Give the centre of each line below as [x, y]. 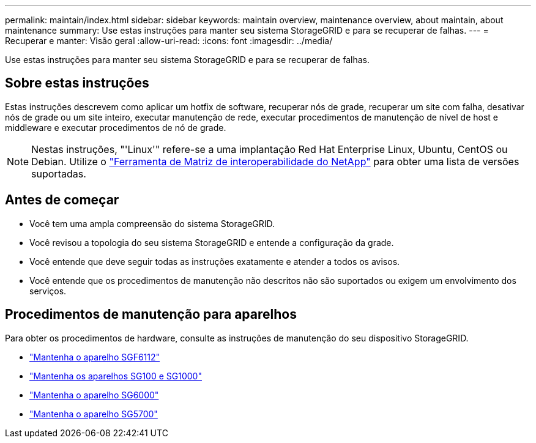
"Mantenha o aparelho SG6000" [94, 395]
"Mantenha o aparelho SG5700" [94, 414]
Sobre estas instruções [77, 83]
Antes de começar [62, 200]
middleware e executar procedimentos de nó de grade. [116, 127]
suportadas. [59, 173]
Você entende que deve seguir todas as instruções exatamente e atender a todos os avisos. [215, 261]
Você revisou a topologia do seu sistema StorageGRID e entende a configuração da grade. [212, 242]
